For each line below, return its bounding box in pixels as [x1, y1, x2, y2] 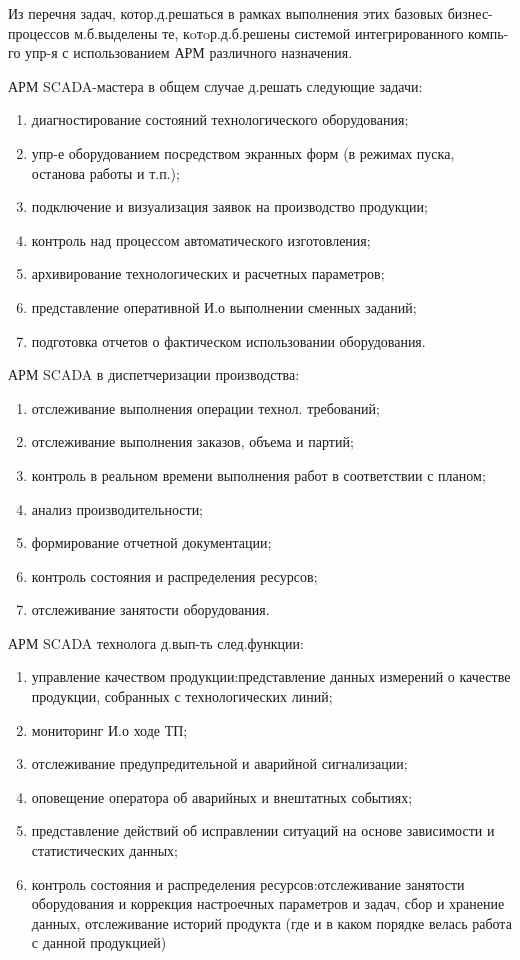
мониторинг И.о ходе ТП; [31, 719, 188, 740]
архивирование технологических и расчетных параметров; [31, 263, 385, 284]
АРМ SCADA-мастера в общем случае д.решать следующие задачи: [8, 75, 423, 96]
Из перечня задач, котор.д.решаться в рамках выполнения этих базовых [8, 3, 444, 23]
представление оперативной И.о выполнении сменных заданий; [31, 296, 417, 317]
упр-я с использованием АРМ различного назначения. [25, 42, 353, 63]
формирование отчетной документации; [31, 532, 272, 553]
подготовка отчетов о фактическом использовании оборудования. [31, 330, 426, 351]
